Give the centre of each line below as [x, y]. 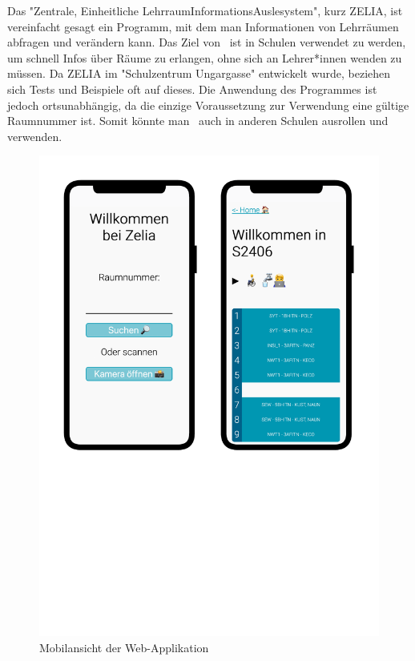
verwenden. [35, 136]
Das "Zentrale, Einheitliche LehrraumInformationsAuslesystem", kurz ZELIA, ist [205, 10]
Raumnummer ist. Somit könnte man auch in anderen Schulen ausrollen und [198, 121]
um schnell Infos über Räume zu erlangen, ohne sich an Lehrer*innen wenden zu [205, 57]
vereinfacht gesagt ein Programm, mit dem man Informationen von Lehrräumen [203, 26]
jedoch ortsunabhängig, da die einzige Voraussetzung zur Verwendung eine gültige [208, 105]
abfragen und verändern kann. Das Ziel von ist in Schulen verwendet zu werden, [207, 42]
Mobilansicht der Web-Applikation [124, 647]
